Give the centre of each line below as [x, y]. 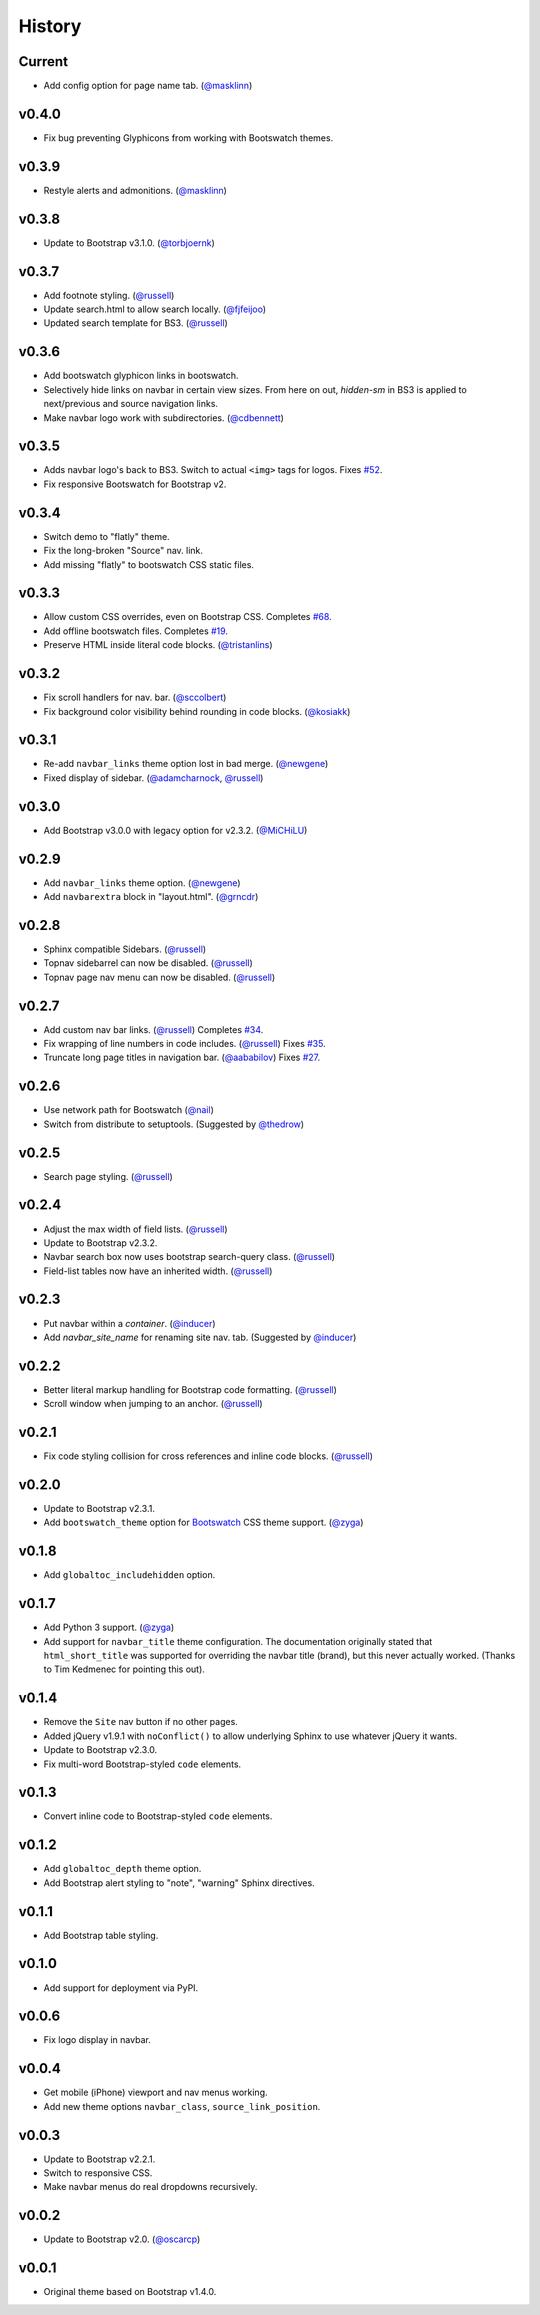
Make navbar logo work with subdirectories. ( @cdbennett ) [164, 417]
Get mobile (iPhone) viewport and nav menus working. [155, 2092]
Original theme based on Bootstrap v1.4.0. [130, 2292]
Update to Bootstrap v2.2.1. [99, 2159]
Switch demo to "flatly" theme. [106, 536]
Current [43, 61]
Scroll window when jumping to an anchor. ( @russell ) [153, 1404]
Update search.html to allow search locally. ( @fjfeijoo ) [155, 309]
